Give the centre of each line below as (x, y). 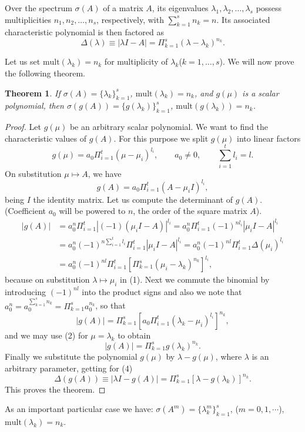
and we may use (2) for (46, 335)
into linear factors (269, 138)
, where (229, 356)
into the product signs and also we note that (162, 291)
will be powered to (92, 211)
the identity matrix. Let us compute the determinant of (133, 199)
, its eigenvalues (180, 8)
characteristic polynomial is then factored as (85, 32)
